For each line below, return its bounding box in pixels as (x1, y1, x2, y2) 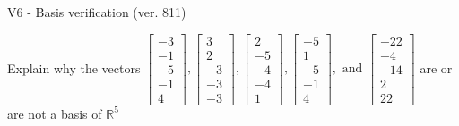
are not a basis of (7, 104, 102, 122)
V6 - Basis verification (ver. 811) (7, 3, 186, 21)
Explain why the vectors (7, 58, 141, 77)
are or (420, 58, 453, 77)
